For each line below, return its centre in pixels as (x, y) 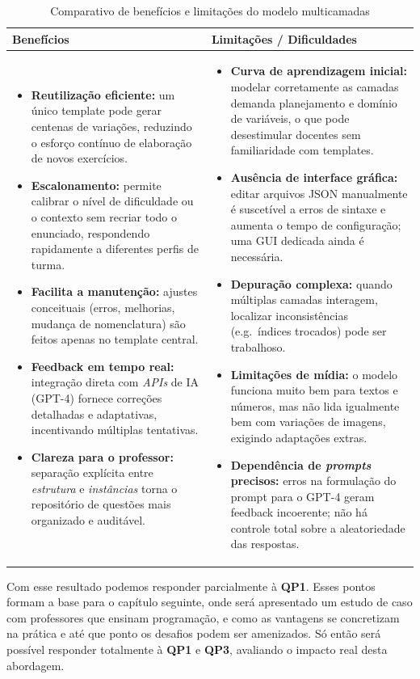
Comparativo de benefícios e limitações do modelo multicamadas (210, 11)
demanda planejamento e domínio (314, 102)
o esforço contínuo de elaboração (111, 142)
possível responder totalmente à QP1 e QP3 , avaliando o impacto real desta (197, 649)
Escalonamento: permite (96, 185)
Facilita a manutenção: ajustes (114, 291)
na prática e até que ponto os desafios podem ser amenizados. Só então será (194, 633)
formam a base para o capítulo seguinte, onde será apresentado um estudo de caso (210, 602)
